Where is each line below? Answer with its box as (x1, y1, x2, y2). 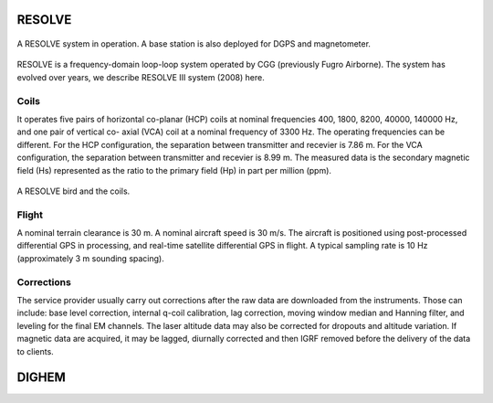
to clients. (16, 345, 54, 356)
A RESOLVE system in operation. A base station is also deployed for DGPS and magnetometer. (16, 38, 372, 49)
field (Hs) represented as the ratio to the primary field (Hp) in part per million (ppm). (16, 164, 332, 175)
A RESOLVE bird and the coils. (16, 186, 131, 196)
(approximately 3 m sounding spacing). (16, 252, 164, 264)
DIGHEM (16, 370, 66, 386)
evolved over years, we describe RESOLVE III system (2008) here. (16, 71, 265, 82)
